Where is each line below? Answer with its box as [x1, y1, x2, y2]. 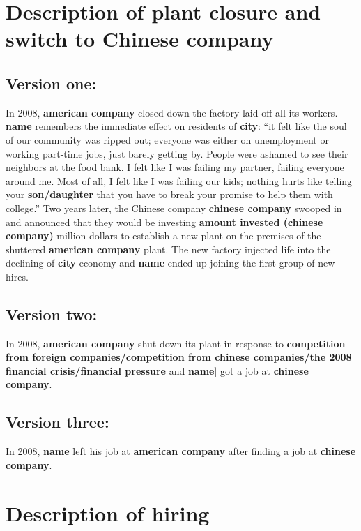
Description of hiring [6, 498, 210, 527]
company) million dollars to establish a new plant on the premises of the [6, 228, 321, 243]
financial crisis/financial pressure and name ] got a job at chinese [6, 363, 309, 377]
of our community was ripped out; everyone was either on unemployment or [6, 132, 329, 147]
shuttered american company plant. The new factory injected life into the [6, 241, 331, 256]
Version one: [6, 72, 97, 94]
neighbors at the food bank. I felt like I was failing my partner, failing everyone [6, 160, 344, 174]
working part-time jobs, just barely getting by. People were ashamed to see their [6, 146, 348, 160]
